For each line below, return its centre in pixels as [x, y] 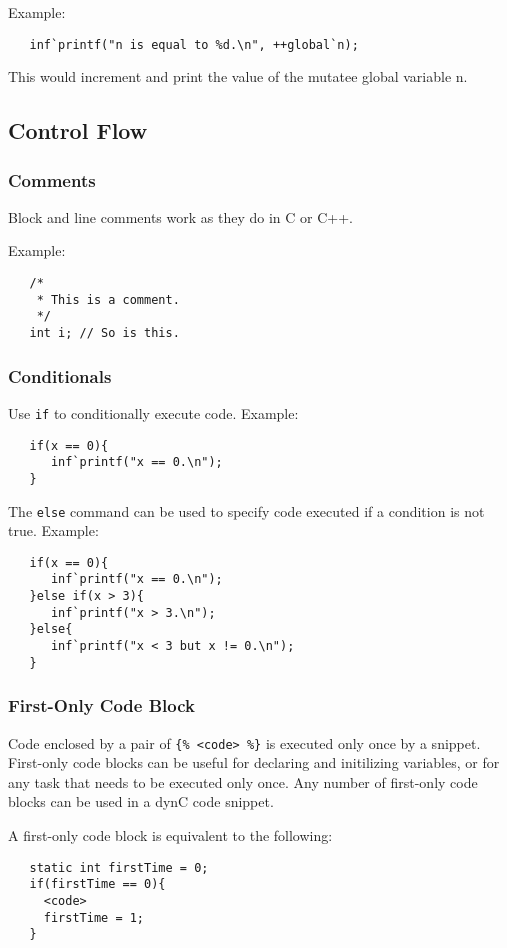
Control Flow [78, 130]
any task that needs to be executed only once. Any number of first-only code [243, 781]
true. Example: [53, 530]
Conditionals [60, 375]
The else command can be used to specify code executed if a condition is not [246, 510]
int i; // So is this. [104, 333]
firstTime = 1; [94, 917]
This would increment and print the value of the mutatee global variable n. [238, 76]
